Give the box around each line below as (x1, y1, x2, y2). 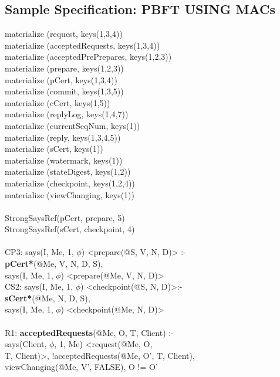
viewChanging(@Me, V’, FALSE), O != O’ (5, 361, 158, 373)
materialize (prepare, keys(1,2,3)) (5, 62, 124, 74)
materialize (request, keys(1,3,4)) (5, 28, 123, 40)
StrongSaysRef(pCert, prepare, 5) (5, 211, 125, 223)
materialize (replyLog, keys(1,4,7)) (5, 108, 129, 120)
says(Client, (5, 338, 47, 350)
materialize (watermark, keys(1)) (5, 154, 123, 166)
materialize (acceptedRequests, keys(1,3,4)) (5, 39, 160, 51)
